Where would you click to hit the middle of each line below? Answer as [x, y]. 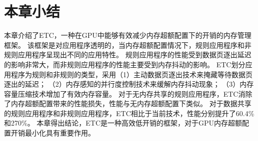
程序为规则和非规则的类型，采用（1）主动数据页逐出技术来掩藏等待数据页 [131, 74]
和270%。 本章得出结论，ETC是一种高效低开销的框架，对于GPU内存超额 [123, 123]
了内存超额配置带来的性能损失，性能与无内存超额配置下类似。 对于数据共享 [128, 103]
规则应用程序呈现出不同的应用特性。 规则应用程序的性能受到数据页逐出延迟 [128, 55]
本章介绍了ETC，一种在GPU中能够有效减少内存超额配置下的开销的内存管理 [128, 35]
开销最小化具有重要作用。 [53, 133]
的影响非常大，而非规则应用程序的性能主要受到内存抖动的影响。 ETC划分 [125, 64]
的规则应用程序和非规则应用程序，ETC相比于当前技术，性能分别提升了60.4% [129, 113]
